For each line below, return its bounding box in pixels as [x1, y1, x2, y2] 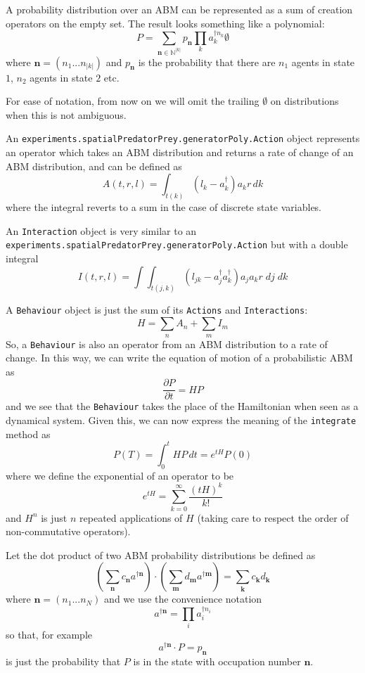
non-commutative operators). [6, 524, 131, 539]
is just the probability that [6, 653, 121, 668]
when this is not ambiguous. [6, 107, 127, 122]
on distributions [270, 94, 339, 108]
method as [6, 426, 51, 441]
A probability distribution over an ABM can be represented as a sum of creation [6, 2, 353, 16]
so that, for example [6, 627, 93, 642]
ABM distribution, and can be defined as [6, 158, 182, 173]
